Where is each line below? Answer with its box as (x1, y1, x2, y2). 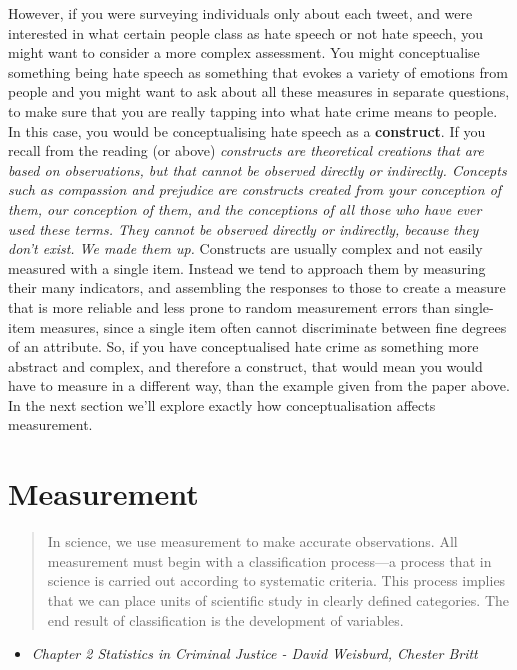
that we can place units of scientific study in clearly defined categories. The (47, 589, 509, 610)
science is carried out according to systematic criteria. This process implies (47, 570, 506, 591)
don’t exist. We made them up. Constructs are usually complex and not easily (8, 238, 483, 259)
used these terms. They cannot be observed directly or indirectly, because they (8, 218, 479, 239)
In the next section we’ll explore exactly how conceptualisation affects (8, 394, 436, 415)
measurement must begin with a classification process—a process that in (47, 550, 492, 571)
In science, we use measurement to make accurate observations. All (47, 531, 458, 552)
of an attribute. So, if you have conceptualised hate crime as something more (8, 336, 479, 357)
